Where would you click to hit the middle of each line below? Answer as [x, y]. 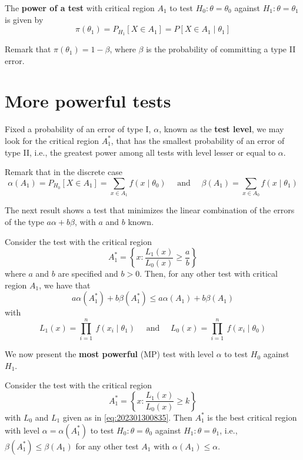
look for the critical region [52, 140]
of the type [24, 222]
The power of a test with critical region [80, 8]
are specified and [88, 273]
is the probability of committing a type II [221, 49]
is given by [24, 19]
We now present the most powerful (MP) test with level [109, 354]
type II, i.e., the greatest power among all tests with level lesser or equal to [140, 152]
